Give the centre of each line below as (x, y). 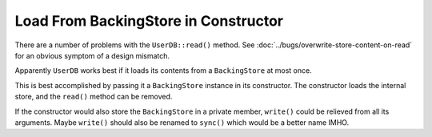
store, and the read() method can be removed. (94, 97)
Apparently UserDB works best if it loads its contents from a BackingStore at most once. (163, 71)
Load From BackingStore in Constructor (149, 21)
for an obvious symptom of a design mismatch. (92, 55)
